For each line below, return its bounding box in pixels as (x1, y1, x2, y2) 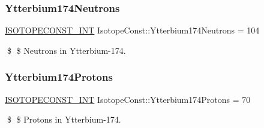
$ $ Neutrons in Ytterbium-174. (7, 44, 126, 56)
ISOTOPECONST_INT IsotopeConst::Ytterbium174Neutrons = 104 (5, 24, 260, 36)
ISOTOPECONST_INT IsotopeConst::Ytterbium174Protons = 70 (5, 93, 251, 105)
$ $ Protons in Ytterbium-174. (7, 113, 121, 126)
